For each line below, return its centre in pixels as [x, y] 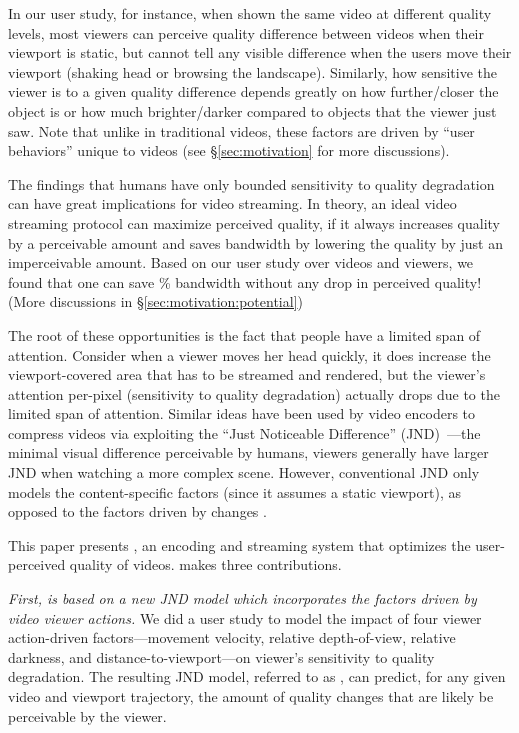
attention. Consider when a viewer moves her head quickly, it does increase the [249, 354]
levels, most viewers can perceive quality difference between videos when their [246, 32]
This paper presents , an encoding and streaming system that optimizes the [239, 544]
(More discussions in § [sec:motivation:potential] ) [156, 301]
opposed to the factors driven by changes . [137, 511]
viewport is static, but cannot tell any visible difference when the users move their [260, 52]
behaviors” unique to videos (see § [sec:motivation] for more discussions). [229, 150]
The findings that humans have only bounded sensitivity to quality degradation [251, 183]
